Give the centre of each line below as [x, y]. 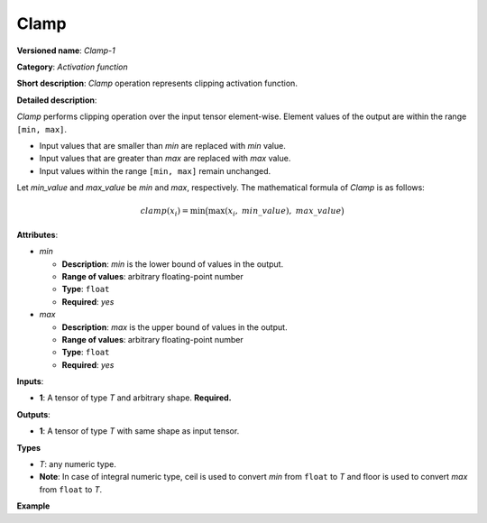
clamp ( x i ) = [165, 212]
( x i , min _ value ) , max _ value [283, 212]
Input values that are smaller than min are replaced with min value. [162, 145]
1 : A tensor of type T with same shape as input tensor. [139, 431]
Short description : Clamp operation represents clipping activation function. [157, 83]
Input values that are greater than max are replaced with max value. [165, 159]
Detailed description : [57, 100]
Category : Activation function [72, 67]
